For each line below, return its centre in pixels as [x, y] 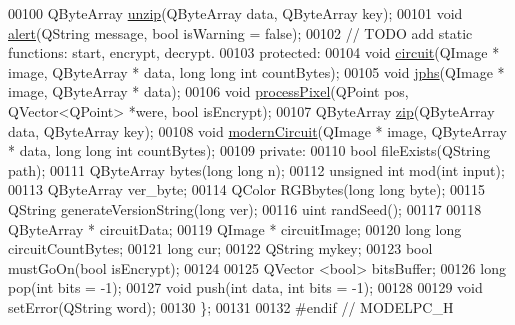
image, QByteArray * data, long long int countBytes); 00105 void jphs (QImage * [256, 71]
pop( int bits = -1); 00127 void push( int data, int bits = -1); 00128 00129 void [245, 287]
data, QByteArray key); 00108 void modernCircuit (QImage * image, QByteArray [257, 130]
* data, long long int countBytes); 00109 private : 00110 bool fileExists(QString [249, 150]
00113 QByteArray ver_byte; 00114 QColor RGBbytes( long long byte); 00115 [246, 189]
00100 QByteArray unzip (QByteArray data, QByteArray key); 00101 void [235, 13]
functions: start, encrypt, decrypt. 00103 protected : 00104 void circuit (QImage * [254, 52]
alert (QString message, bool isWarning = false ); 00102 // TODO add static [240, 32]
